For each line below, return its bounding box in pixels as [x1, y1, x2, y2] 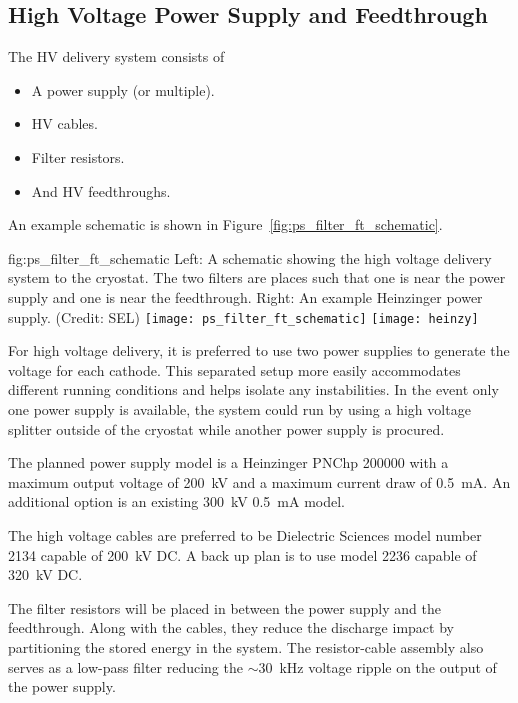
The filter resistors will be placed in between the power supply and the [8, 597, 441, 618]
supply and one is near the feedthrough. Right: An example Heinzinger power [8, 286, 483, 307]
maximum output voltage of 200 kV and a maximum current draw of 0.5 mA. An [8, 471, 511, 492]
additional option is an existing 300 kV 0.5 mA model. [8, 491, 345, 512]
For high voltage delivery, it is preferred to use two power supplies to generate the [8, 340, 510, 361]
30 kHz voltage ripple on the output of [258, 656, 497, 677]
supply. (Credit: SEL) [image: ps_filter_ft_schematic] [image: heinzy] [8, 306, 479, 327]
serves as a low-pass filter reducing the [8, 656, 243, 677]
